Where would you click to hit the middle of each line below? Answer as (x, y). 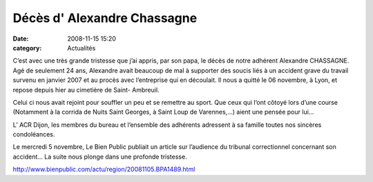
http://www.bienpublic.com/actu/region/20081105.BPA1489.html (104, 170)
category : (27, 48)
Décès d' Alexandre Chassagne (105, 18)
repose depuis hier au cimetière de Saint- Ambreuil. (86, 90)
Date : (21, 39)
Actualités (82, 48)
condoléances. (34, 134)
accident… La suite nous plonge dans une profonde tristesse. (100, 156)
